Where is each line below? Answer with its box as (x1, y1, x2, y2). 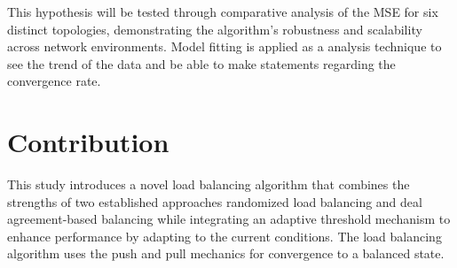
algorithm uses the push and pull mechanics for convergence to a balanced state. (7, 244, 445, 263)
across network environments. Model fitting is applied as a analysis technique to (7, 37, 442, 56)
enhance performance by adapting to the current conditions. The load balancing (7, 226, 442, 245)
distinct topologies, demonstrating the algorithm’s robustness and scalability (7, 19, 422, 38)
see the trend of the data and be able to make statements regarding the (7, 54, 396, 73)
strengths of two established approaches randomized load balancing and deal (7, 192, 422, 211)
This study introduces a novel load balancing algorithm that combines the (7, 175, 410, 194)
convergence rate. (7, 72, 101, 90)
